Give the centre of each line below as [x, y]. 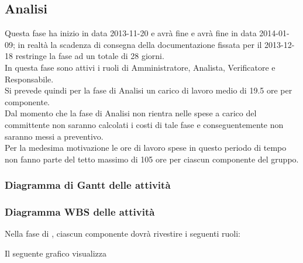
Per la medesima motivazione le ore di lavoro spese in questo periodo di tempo [146, 148]
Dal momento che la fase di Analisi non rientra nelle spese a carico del [131, 113]
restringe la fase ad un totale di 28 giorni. [90, 56]
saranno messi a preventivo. [54, 136]
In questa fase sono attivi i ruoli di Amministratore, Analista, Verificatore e [140, 67]
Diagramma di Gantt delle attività [88, 185]
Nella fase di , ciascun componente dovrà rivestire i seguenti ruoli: [123, 233]
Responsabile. [29, 79]
